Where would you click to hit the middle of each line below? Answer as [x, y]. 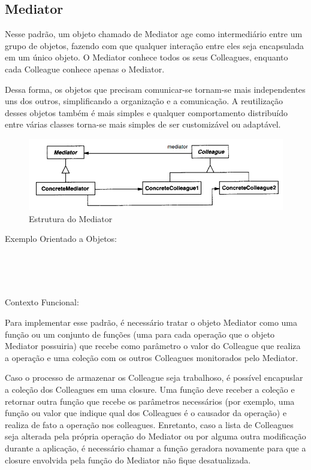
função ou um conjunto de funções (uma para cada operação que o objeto [140, 334]
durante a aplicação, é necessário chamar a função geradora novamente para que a [155, 448]
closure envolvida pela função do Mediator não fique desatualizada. [128, 460]
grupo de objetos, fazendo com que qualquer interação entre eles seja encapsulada [154, 45]
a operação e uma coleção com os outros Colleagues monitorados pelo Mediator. [152, 357]
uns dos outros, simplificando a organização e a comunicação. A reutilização [144, 101]
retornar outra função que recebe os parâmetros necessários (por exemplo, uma [150, 401]
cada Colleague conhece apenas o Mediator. [85, 69]
